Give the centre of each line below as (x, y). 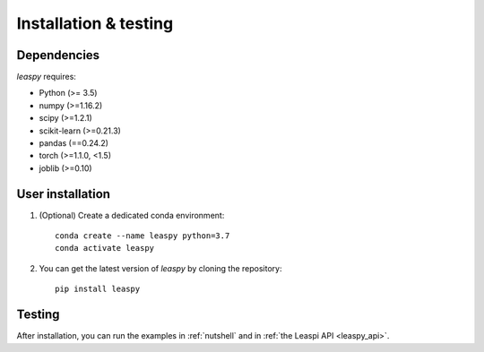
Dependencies (58, 55)
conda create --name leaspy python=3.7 (143, 236)
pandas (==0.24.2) (74, 143)
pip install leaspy (98, 289)
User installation (64, 194)
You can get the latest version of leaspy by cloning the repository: (160, 268)
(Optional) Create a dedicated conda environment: (132, 215)
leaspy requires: (46, 77)
